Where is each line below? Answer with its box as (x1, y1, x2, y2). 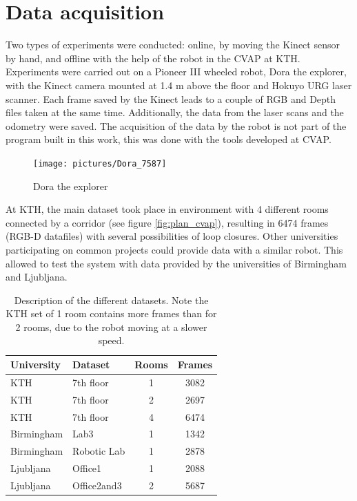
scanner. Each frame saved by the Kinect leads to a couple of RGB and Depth (6, 91, 336, 106)
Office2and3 (72, 478, 122, 492)
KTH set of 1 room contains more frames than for (6, 306, 217, 321)
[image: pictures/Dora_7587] (33, 158, 167, 169)
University (10, 357, 61, 372)
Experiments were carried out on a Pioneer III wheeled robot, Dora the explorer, (6, 64, 347, 79)
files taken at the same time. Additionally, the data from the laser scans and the (6, 105, 344, 120)
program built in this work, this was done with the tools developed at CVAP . (6, 132, 331, 146)
